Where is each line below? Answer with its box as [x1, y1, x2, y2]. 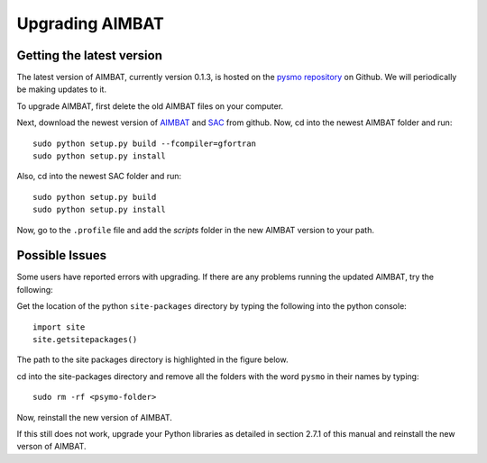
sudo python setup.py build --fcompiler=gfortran [32, 138, 257, 149]
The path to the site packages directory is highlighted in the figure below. [16, 354, 289, 365]
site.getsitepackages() [32, 334, 138, 345]
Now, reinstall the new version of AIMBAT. [16, 412, 173, 422]
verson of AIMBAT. [16, 441, 87, 452]
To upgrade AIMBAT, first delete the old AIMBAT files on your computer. [16, 100, 284, 112]
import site [32, 322, 86, 332]
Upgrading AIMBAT [16, 14, 164, 33]
